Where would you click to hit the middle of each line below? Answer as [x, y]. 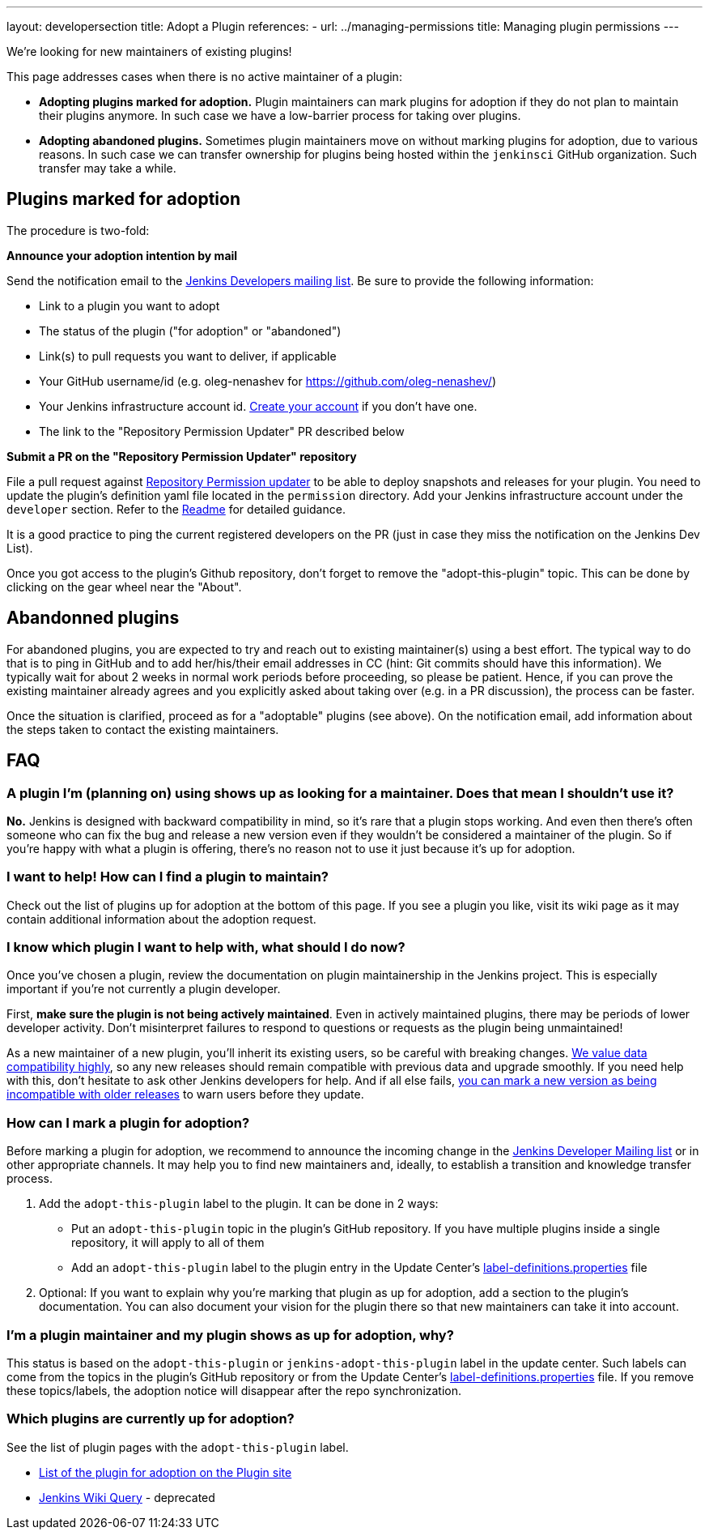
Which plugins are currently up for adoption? [151, 1419]
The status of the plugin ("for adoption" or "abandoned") [190, 331]
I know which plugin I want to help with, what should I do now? [206, 947]
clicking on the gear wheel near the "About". [124, 587]
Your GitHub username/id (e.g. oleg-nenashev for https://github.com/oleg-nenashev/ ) [267, 381]
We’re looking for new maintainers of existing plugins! [149, 51]
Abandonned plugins [93, 618]
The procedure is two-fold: [78, 230]
